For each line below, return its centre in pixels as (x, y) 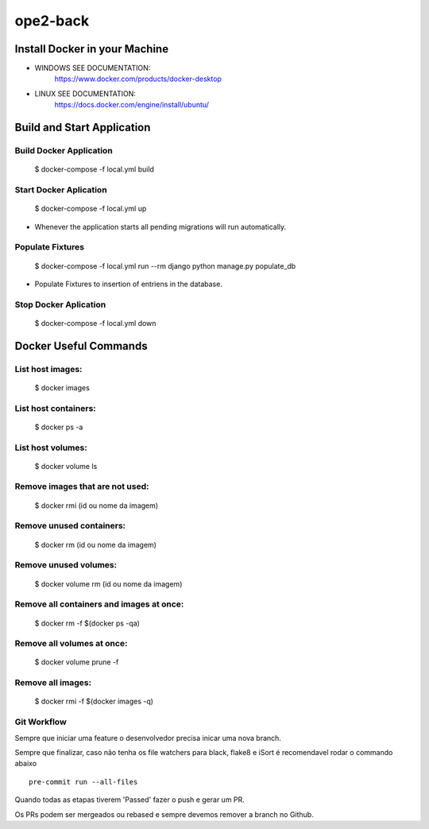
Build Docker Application (64, 151)
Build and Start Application (83, 128)
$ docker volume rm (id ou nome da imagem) (108, 583)
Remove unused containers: (70, 526)
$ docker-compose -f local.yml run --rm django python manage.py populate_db (165, 265)
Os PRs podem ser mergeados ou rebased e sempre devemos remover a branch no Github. (164, 814)
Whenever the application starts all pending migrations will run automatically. (160, 227)
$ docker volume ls (66, 466)
